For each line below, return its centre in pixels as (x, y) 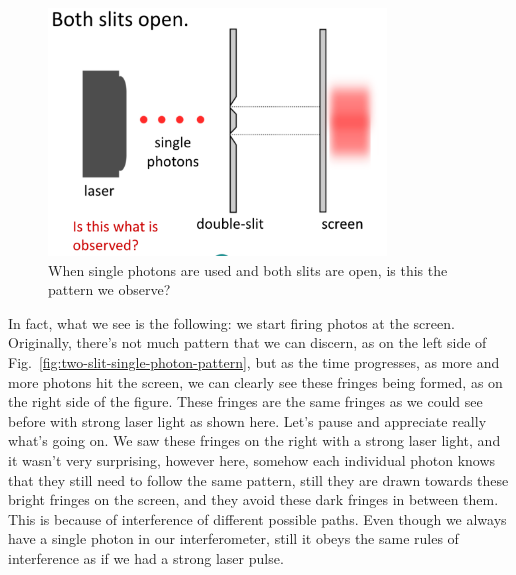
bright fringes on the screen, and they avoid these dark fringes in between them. (253, 499)
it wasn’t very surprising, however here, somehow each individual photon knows (252, 459)
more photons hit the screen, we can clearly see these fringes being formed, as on (255, 381)
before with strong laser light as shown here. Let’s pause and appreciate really (247, 420)
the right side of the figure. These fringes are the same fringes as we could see (245, 401)
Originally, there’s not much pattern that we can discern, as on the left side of (247, 342)
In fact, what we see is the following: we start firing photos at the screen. (231, 322)
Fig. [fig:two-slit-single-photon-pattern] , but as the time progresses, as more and (254, 361)
